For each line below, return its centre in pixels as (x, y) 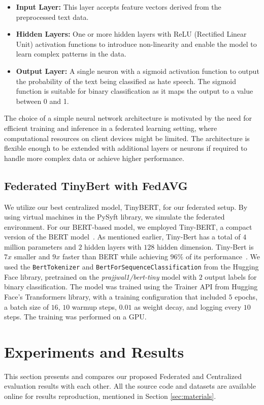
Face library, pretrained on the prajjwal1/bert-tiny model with (101, 276)
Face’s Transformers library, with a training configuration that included (115, 296)
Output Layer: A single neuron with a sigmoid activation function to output (138, 71)
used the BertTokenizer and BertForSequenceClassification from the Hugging (131, 267)
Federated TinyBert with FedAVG (96, 185)
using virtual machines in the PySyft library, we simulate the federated (114, 217)
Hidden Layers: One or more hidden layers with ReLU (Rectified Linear (131, 34)
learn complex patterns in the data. (71, 54)
